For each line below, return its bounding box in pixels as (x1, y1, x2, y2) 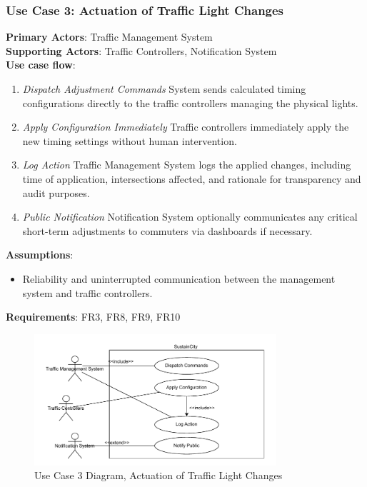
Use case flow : (6, 57, 76, 72)
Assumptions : (6, 247, 74, 262)
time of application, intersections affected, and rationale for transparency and (22, 171, 361, 186)
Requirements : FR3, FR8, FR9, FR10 (6, 309, 181, 324)
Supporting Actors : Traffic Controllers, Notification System (6, 43, 277, 58)
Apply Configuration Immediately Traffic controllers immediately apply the (22, 119, 349, 134)
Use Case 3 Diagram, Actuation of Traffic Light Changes (34, 468, 283, 483)
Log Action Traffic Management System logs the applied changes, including (22, 157, 351, 172)
